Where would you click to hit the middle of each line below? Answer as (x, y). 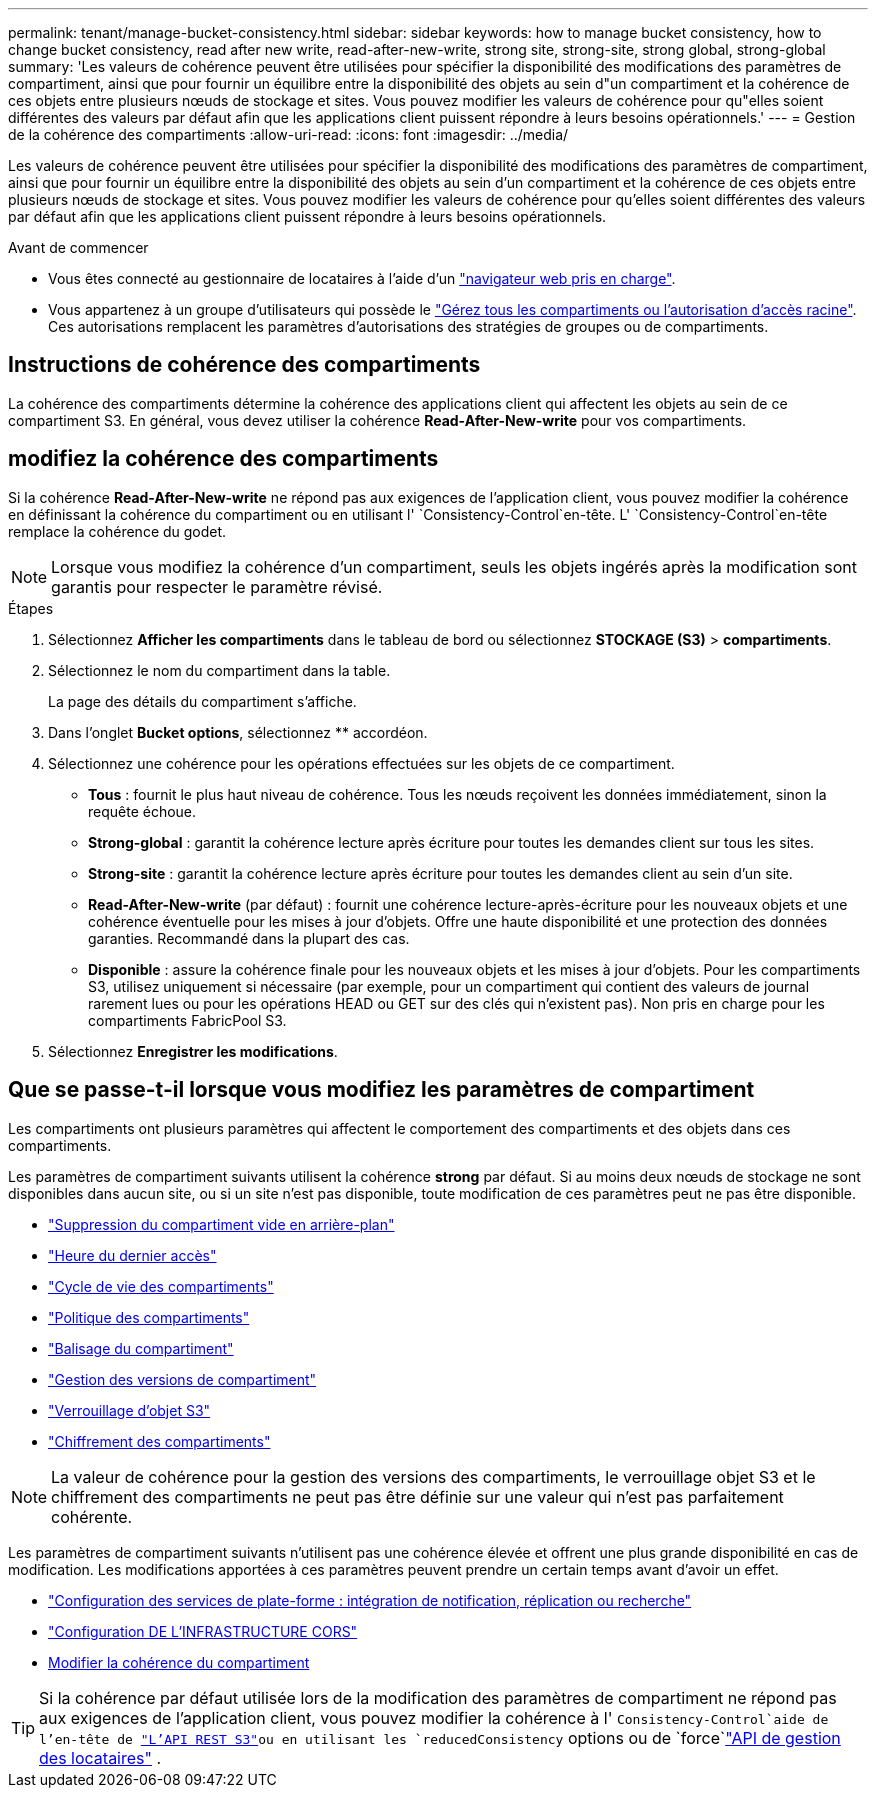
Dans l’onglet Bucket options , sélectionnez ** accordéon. (238, 732)
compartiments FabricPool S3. (187, 1020)
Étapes (31, 608)
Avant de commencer (78, 247)
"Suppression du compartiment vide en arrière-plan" (221, 1224)
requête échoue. (142, 811)
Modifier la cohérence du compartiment (179, 1662)
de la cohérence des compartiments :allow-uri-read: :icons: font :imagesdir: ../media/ (288, 134)
